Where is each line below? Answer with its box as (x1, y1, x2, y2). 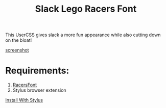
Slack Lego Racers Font (35, 3, 137, 15)
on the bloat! (5, 37, 32, 43)
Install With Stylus (5, 97, 43, 103)
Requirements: (5, 65, 69, 76)
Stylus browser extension (12, 87, 66, 93)
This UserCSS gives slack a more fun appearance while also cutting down (5, 32, 161, 38)
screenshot (5, 47, 29, 53)
